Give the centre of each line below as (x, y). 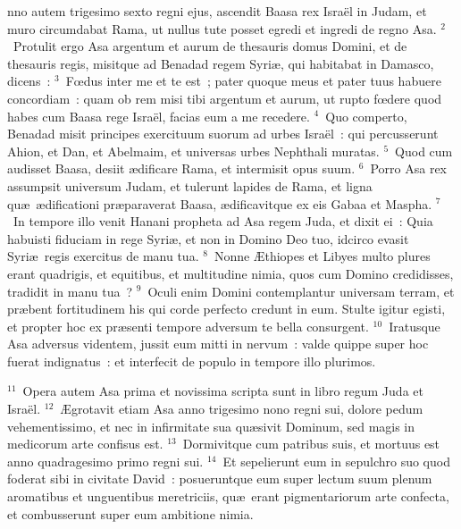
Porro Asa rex (408, 168)
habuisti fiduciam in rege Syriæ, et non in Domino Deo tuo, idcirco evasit (208, 238)
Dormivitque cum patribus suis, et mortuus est (311, 444)
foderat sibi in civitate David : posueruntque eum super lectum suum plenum (220, 479)
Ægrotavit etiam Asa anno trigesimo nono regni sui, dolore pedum (242, 409)
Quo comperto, (366, 116)
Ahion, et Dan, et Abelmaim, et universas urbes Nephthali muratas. (193, 151)
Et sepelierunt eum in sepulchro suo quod (336, 461)
